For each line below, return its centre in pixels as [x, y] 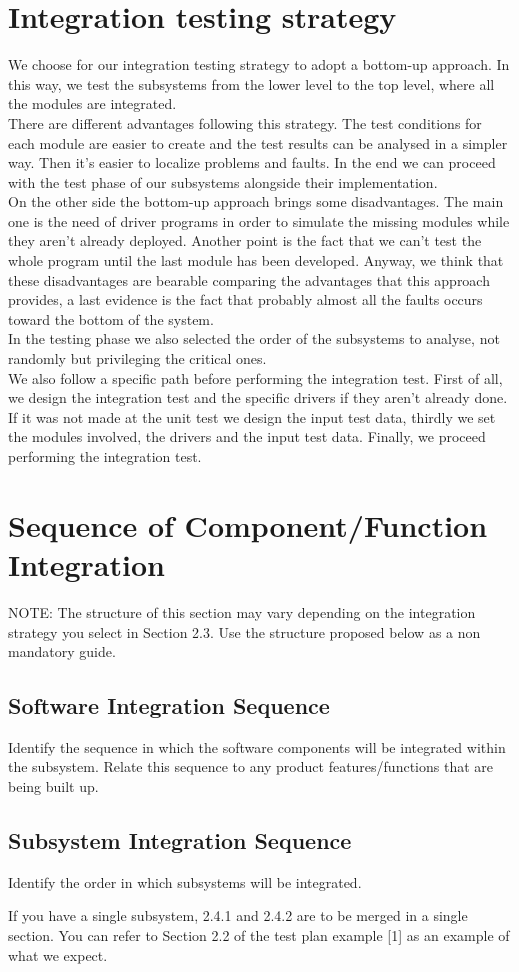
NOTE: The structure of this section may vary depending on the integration [242, 611]
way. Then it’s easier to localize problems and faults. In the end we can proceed [252, 162]
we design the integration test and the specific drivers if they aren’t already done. [258, 397]
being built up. [53, 786]
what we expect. [58, 954]
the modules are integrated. [92, 103]
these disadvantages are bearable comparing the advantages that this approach [249, 279]
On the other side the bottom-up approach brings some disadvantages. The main [256, 201]
